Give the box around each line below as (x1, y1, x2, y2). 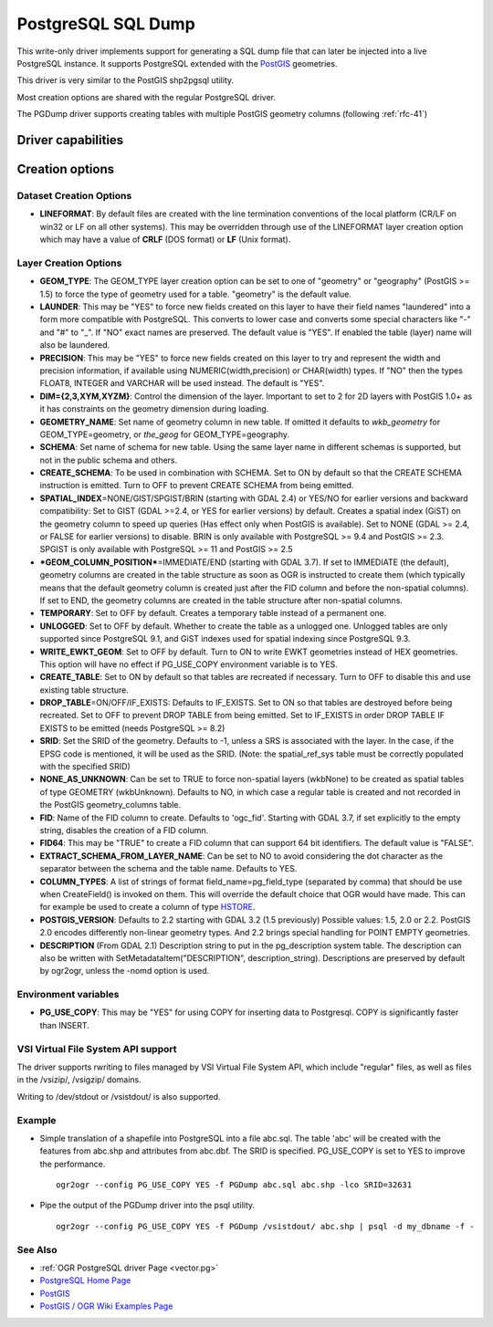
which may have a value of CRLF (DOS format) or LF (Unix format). (39, 234, 291, 246)
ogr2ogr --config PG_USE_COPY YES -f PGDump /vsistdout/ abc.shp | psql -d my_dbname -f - (56, 1221, 475, 1231)
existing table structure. (39, 684, 130, 695)
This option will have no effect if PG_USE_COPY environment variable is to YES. (39, 658, 338, 670)
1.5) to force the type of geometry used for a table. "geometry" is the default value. (39, 288, 351, 299)
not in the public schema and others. (39, 455, 178, 465)
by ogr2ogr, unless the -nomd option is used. (39, 966, 210, 977)
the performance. (39, 1158, 106, 1169)
